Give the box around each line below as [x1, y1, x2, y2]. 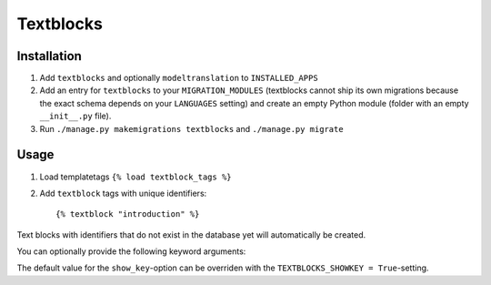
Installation [16, 48, 82, 64]
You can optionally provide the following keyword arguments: [16, 246, 246, 257]
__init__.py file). [39, 110, 112, 122]
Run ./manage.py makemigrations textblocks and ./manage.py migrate [39, 123, 345, 134]
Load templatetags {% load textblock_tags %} [39, 171, 232, 182]
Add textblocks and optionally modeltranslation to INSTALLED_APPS [39, 73, 318, 84]
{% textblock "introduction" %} [55, 209, 200, 219]
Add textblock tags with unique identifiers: [39, 188, 207, 198]
